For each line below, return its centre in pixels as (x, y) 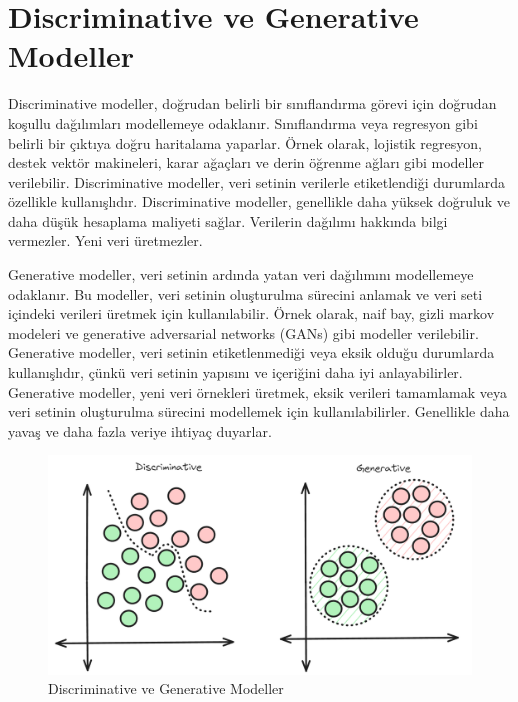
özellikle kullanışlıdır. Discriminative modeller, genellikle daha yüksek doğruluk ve (259, 201)
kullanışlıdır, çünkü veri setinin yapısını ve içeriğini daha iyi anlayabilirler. (235, 372)
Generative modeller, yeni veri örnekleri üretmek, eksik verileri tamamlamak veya (258, 391)
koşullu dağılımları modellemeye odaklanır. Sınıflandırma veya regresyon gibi (243, 122)
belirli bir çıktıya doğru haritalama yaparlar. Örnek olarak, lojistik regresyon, (245, 142)
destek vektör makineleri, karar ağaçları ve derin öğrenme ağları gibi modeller (246, 162)
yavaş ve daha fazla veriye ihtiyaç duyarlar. (140, 430)
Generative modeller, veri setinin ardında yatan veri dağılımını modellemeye (241, 274)
